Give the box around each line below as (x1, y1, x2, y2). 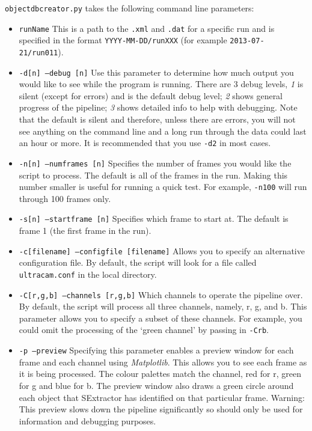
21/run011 (19, 48, 58, 57)
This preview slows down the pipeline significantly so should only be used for (19, 403, 303, 415)
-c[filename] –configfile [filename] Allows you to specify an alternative (19, 244, 305, 257)
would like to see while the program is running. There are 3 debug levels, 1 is (19, 78, 304, 90)
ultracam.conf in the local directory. (19, 267, 157, 280)
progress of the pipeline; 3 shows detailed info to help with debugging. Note (19, 101, 298, 114)
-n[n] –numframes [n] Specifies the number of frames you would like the (19, 156, 292, 169)
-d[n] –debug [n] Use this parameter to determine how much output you (19, 66, 294, 78)
